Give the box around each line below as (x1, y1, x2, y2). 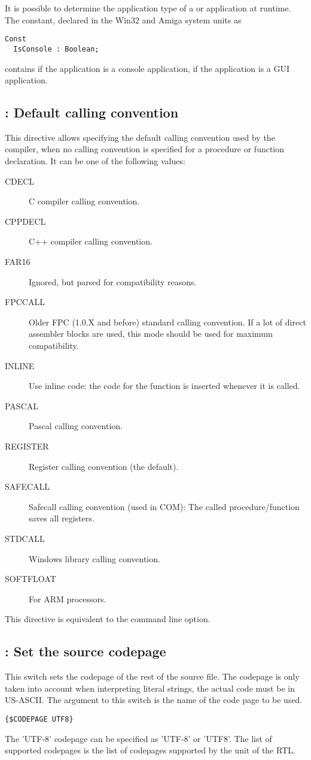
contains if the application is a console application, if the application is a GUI (5, 62, 290, 74)
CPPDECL (5, 215, 46, 227)
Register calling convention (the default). (29, 460, 179, 472)
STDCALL (5, 532, 45, 544)
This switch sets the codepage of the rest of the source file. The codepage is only (5, 670, 300, 683)
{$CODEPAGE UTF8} (5, 714, 74, 723)
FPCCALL (5, 295, 45, 308)
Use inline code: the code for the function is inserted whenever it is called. (29, 379, 300, 392)
